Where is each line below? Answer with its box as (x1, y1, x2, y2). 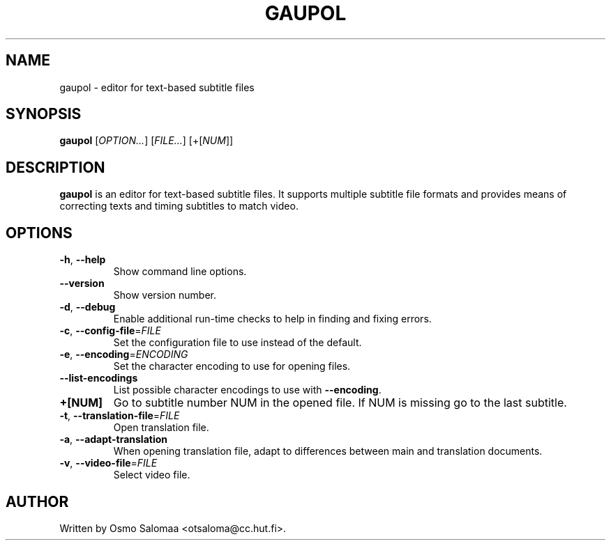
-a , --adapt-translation (59, 433, 167, 446)
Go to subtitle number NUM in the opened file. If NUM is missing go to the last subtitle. (113, 396, 567, 410)
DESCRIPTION (6, 158, 105, 176)
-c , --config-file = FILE (59, 325, 161, 337)
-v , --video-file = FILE (59, 457, 158, 469)
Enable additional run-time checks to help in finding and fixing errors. (113, 313, 432, 325)
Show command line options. (113, 265, 247, 278)
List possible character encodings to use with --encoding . (113, 384, 382, 396)
